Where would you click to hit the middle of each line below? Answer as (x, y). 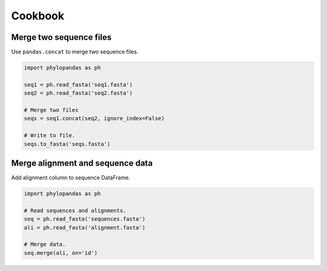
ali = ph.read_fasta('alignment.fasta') (84, 227)
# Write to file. (50, 135)
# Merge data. (45, 244)
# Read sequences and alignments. (75, 211)
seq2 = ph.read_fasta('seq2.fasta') (78, 93)
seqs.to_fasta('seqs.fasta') (67, 144)
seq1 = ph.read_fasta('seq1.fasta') (78, 84)
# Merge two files (51, 110)
